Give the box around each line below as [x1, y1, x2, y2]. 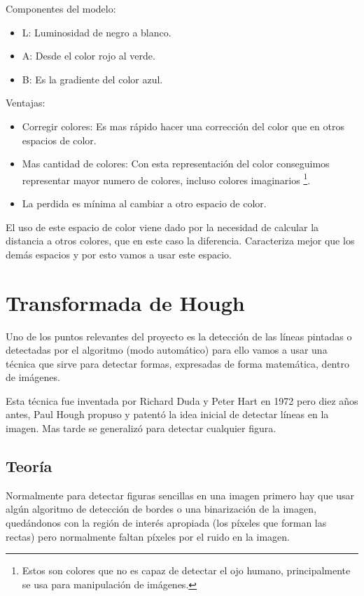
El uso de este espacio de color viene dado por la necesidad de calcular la [6, 219, 319, 234]
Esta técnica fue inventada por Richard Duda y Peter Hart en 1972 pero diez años [6, 393, 358, 408]
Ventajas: [6, 95, 45, 110]
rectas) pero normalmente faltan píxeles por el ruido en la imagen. [6, 529, 290, 543]
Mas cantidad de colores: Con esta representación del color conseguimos [22, 156, 330, 171]
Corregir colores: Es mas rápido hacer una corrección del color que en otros [22, 118, 344, 133]
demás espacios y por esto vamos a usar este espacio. [6, 247, 232, 261]
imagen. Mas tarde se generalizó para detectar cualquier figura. [6, 421, 276, 436]
